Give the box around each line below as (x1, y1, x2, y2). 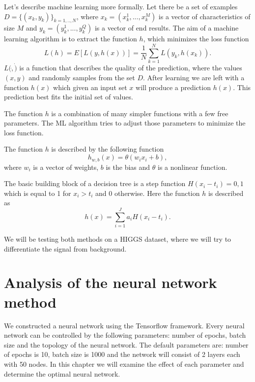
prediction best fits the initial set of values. (4, 92, 133, 102)
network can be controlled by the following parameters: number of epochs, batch (4, 330, 246, 340)
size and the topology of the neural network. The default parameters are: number (4, 339, 249, 350)
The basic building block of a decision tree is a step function (4, 178, 186, 189)
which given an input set (53, 82, 127, 92)
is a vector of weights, (33, 161, 99, 172)
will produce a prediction (136, 82, 211, 92)
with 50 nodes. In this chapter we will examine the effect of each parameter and (4, 358, 244, 369)
